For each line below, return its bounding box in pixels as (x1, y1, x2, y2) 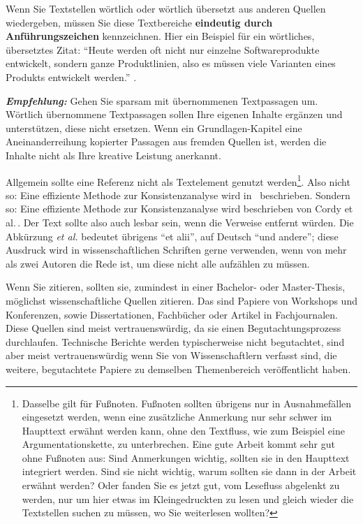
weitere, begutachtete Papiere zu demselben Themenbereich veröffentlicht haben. (6, 361, 351, 376)
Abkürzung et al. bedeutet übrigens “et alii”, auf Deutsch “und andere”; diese (6, 228, 339, 243)
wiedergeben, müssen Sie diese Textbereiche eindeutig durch (6, 15, 273, 29)
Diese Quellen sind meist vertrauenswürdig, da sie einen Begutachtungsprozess (6, 321, 341, 335)
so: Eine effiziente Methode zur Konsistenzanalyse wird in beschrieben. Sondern (6, 187, 350, 202)
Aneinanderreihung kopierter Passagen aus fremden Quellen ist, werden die (6, 134, 327, 149)
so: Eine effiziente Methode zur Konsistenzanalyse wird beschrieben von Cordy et (6, 201, 353, 216)
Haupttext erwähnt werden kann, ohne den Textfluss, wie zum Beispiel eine (22, 423, 345, 437)
